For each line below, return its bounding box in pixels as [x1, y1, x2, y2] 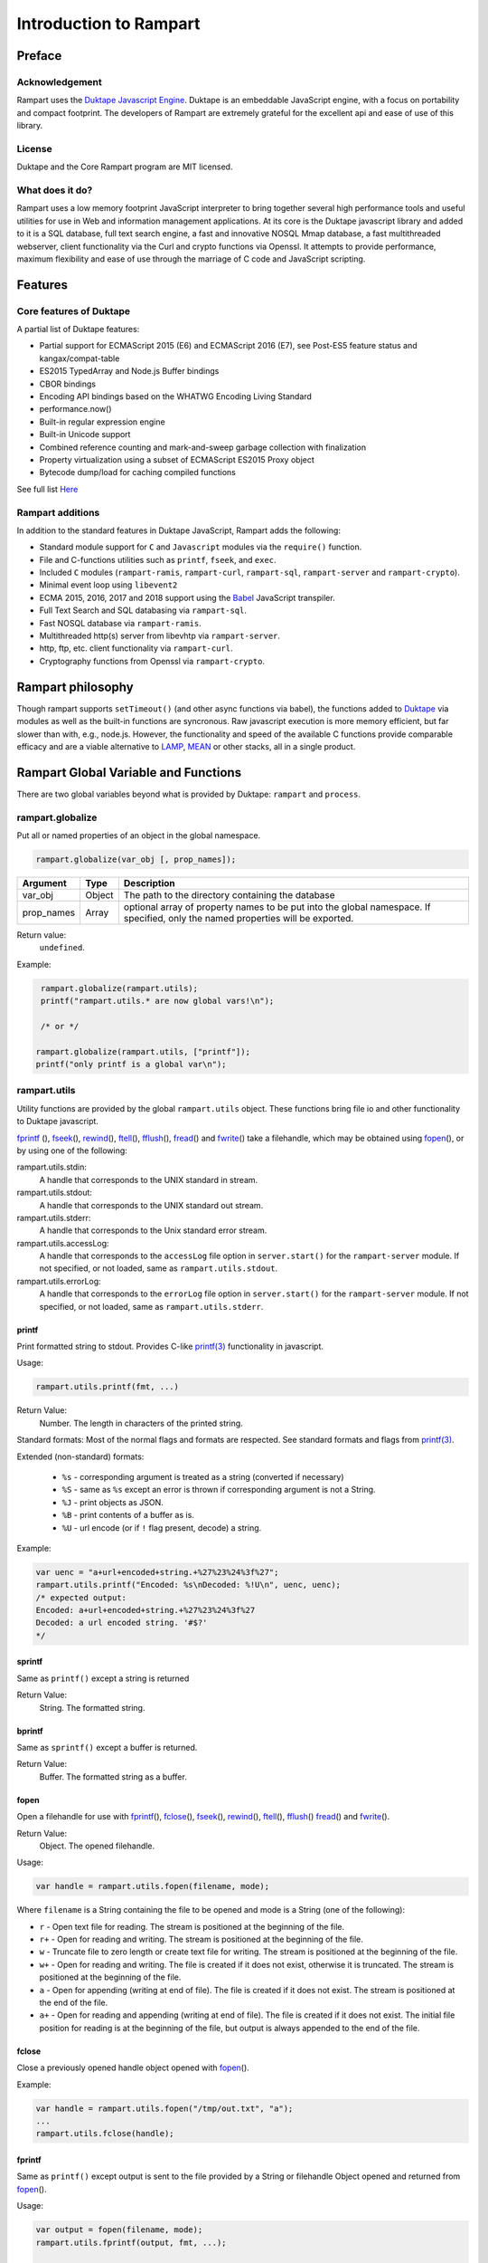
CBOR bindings [39, 378, 97, 389]
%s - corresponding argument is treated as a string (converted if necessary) [61, 1471, 344, 1482]
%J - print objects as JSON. [61, 1496, 164, 1507]
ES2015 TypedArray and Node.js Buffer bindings [39, 366, 220, 377]
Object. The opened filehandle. [39, 1840, 155, 1851]
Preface [16, 48, 62, 63]
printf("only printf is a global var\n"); [35, 1059, 227, 1070]
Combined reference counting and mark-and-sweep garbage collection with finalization [39, 442, 366, 453]
